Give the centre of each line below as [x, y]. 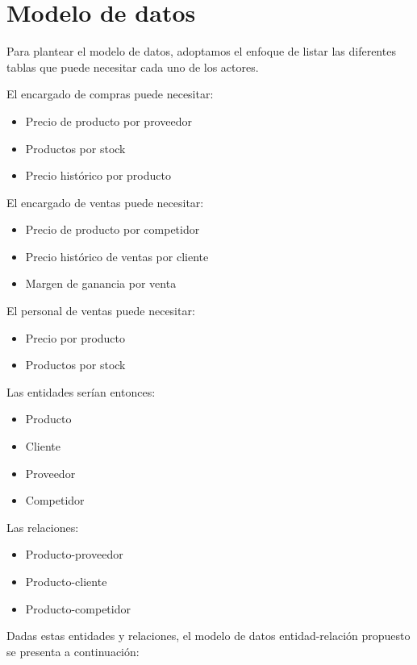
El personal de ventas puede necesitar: [101, 311]
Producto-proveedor [74, 554]
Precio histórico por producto [98, 175]
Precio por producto [75, 337]
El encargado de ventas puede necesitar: [105, 202]
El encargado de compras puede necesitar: [110, 94]
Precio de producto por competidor [113, 229]
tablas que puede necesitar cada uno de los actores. [133, 66]
